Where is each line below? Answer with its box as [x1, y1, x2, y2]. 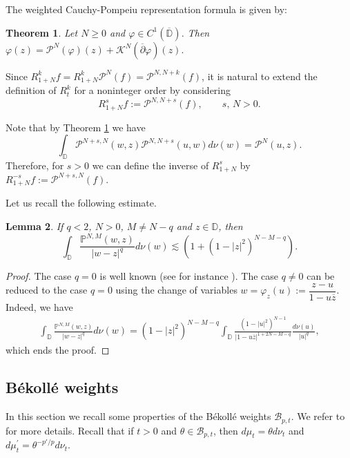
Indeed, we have [6, 300, 73, 314]
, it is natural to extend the [202, 68, 318, 83]
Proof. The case [6, 269, 72, 283]
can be [307, 269, 335, 283]
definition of [6, 83, 57, 97]
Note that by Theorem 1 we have [6, 120, 146, 134]
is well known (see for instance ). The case [99, 269, 279, 283]
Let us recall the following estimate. [6, 195, 157, 210]
